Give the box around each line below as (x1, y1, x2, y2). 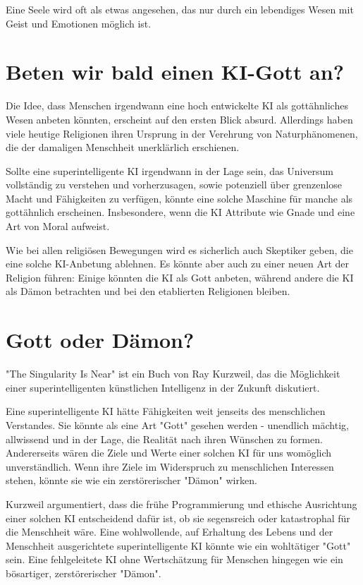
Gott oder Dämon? (6, 325, 195, 354)
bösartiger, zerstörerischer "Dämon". (6, 565, 161, 580)
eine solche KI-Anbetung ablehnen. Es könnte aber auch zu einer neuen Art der (6, 256, 350, 271)
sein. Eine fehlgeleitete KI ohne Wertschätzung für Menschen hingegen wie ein (6, 552, 343, 567)
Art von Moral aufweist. (6, 219, 110, 234)
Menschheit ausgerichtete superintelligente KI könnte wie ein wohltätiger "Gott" (6, 538, 351, 553)
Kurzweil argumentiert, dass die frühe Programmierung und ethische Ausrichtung (6, 496, 357, 511)
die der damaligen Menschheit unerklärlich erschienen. (6, 140, 240, 155)
